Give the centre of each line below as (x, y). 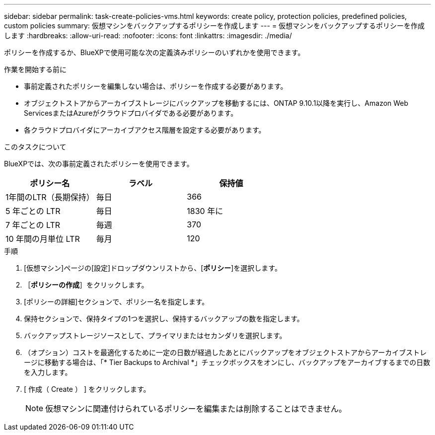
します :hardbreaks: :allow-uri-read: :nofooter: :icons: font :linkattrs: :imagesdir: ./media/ (148, 36)
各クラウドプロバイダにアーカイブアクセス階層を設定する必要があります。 (145, 130)
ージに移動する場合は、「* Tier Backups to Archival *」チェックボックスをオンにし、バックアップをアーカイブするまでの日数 (227, 362)
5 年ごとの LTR (33, 211)
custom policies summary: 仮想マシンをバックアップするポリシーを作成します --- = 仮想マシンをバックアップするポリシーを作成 (215, 26)
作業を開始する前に (35, 69)
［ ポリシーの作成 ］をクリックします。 (86, 285)
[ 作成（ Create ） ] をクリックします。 (87, 389)
